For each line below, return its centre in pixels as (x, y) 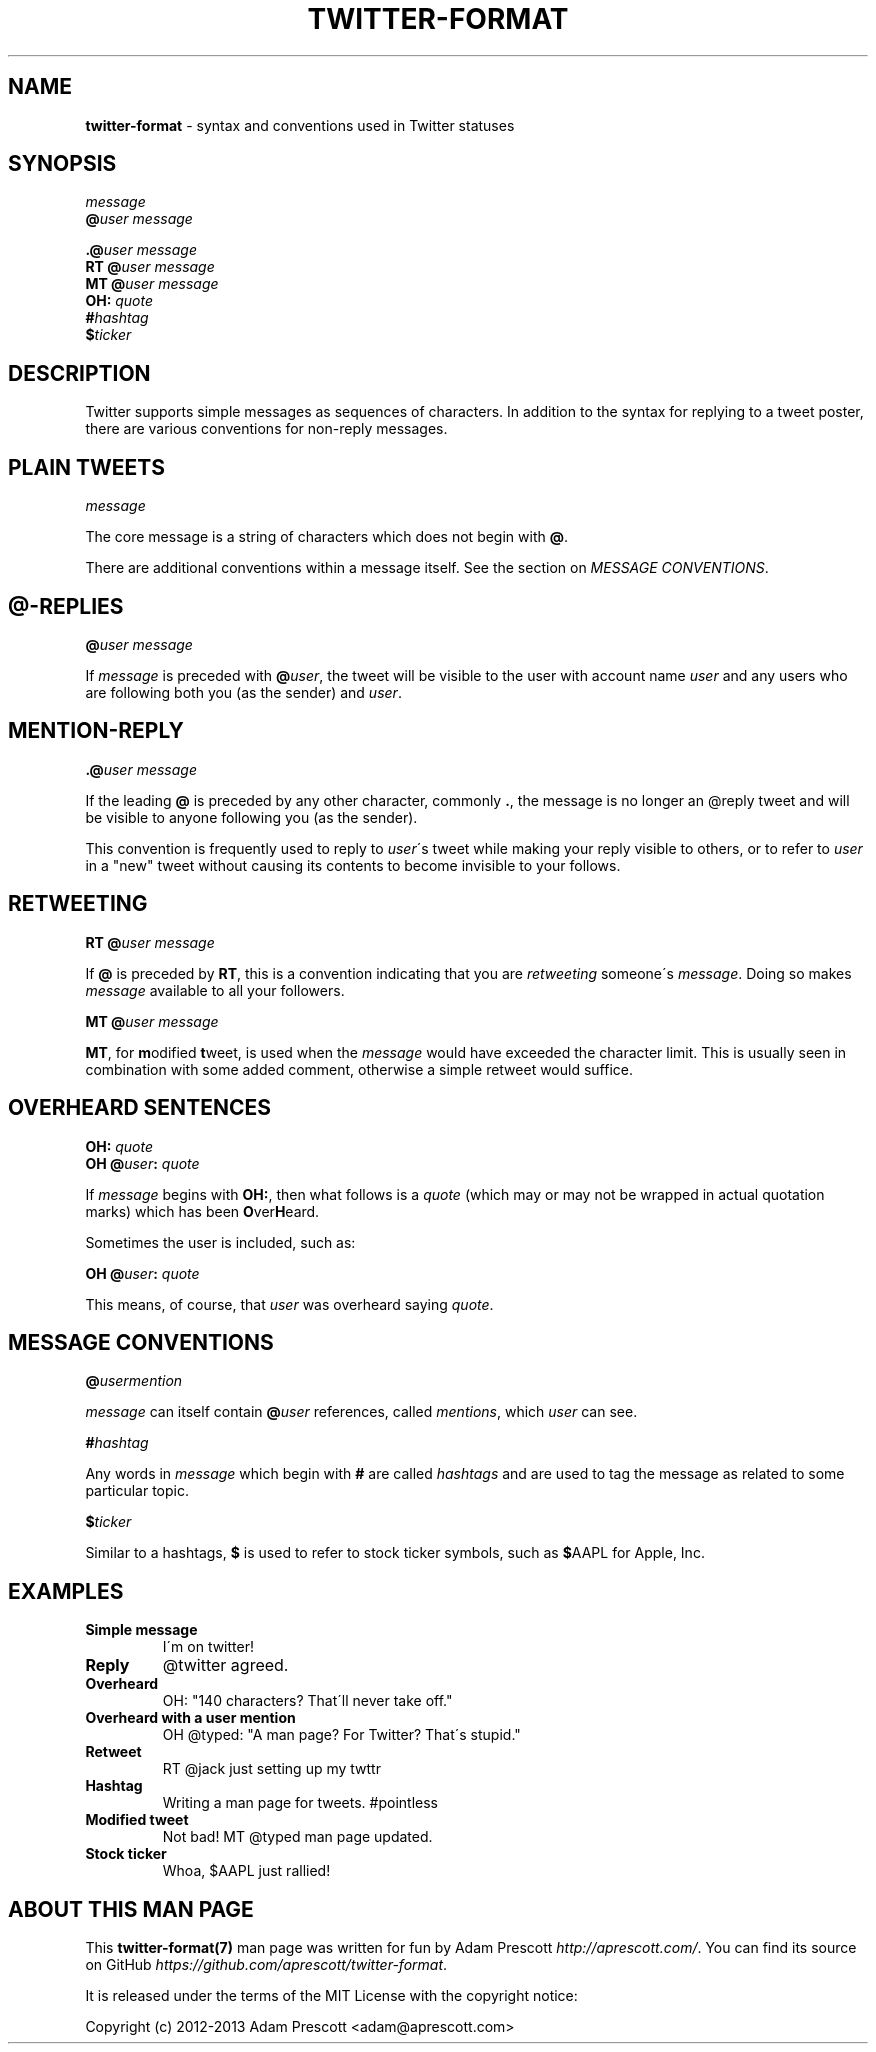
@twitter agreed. (225, 1665)
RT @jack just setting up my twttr (271, 1769)
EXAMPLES (66, 1591)
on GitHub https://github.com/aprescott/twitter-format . (266, 1965)
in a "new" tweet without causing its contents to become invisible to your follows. (353, 865)
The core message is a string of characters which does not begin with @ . (326, 537)
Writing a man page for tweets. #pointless (300, 1803)
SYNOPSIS (62, 164)
